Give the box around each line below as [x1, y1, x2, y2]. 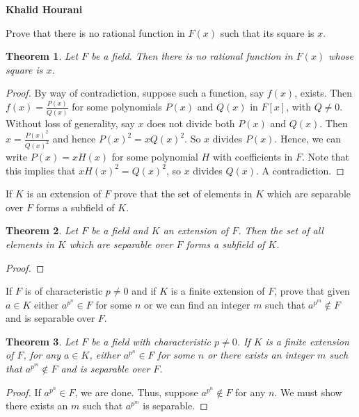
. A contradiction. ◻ [256, 163, 344, 177]
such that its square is [220, 25, 314, 40]
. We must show [274, 384, 342, 399]
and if [131, 284, 157, 298]
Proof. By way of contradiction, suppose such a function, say [6, 85, 264, 100]
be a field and [91, 223, 148, 238]
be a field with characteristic [91, 334, 211, 348]
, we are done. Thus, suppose [74, 384, 198, 399]
